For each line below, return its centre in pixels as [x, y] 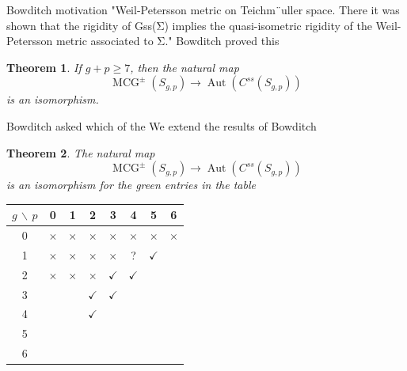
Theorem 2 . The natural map [81, 152]
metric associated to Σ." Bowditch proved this [167, 41]
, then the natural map [184, 67]
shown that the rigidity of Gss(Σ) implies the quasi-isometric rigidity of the [189, 25]
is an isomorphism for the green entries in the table [131, 185]
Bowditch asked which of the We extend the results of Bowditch [162, 125]
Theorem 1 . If [44, 67]
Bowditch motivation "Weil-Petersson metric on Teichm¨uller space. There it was [203, 9]
